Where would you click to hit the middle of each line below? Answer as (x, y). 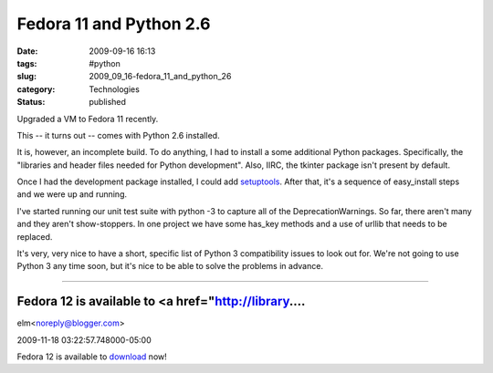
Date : (27, 51)
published (108, 102)
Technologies (115, 89)
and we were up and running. (72, 194)
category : (36, 89)
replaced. (35, 236)
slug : (26, 77)
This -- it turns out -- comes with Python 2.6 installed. (118, 135)
